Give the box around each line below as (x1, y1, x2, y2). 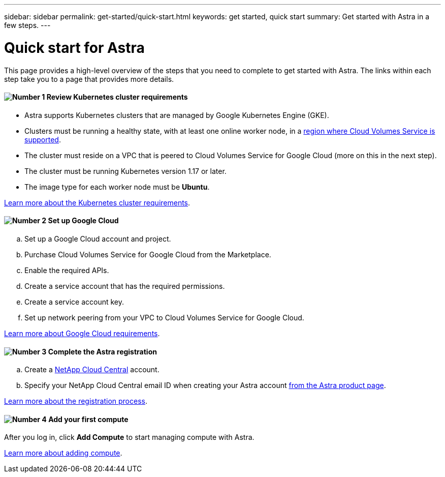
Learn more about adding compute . (4, 449, 122, 458)
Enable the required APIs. (24, 265, 109, 275)
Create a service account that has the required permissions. (24, 281, 225, 290)
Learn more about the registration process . (4, 397, 147, 406)
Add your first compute (48, 414, 129, 424)
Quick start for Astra (4, 39, 145, 56)
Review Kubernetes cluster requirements (46, 93, 188, 102)
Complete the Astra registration (48, 347, 157, 356)
